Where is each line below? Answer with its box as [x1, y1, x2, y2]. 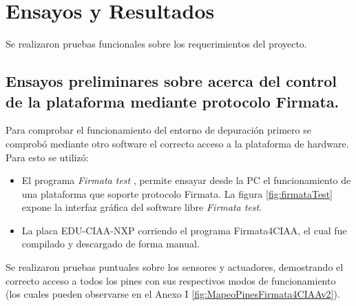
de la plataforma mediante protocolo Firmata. [6, 90, 339, 112]
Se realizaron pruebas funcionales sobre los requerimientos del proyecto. [6, 37, 307, 51]
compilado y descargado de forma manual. [21, 236, 200, 251]
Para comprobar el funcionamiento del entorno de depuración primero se [6, 123, 311, 137]
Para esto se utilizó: [6, 150, 89, 164]
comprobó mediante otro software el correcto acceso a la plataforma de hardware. [6, 136, 349, 150]
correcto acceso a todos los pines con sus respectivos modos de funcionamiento [6, 273, 336, 287]
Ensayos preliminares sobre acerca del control [6, 70, 337, 92]
